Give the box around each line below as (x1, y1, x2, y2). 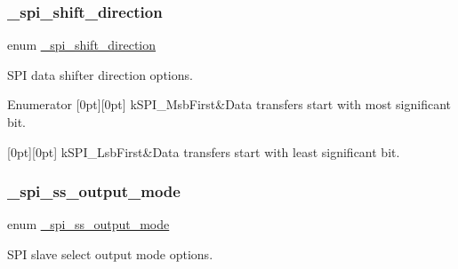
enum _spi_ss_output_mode (7, 215, 170, 233)
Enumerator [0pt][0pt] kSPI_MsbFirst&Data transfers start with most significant (7, 95, 452, 114)
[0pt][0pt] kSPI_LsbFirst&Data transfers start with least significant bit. (7, 142, 400, 161)
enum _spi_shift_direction (7, 36, 157, 54)
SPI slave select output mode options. (7, 245, 213, 263)
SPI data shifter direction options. (7, 65, 193, 83)
